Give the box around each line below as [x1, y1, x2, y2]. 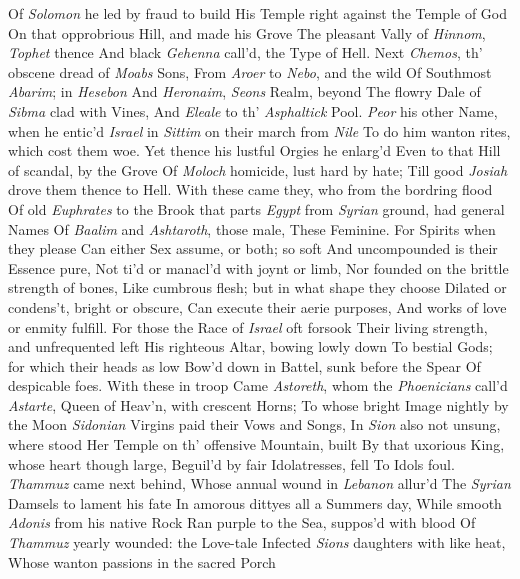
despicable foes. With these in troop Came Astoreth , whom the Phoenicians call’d [8, 375, 508, 396]
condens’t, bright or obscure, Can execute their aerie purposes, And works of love [8, 296, 507, 317]
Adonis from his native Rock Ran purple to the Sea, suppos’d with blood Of [8, 512, 476, 533]
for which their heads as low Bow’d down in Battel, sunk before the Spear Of [8, 355, 481, 376]
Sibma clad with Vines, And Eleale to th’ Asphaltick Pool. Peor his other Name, [8, 100, 498, 121]
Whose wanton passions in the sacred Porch [8, 551, 276, 572]
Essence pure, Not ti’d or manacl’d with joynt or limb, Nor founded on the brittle [8, 257, 509, 278]
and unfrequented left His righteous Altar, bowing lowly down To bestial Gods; [8, 336, 493, 357]
